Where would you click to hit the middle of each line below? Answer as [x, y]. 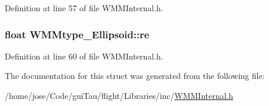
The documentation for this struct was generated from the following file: [135, 76]
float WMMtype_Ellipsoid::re [77, 34]
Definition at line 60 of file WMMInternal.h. [84, 56]
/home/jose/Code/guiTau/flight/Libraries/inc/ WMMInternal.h [119, 95]
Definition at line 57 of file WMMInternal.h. [84, 8]
